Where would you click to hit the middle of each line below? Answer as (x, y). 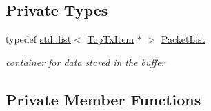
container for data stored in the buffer (86, 62)
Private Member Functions (103, 99)
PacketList (183, 39)
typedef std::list (39, 39)
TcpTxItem (111, 39)
